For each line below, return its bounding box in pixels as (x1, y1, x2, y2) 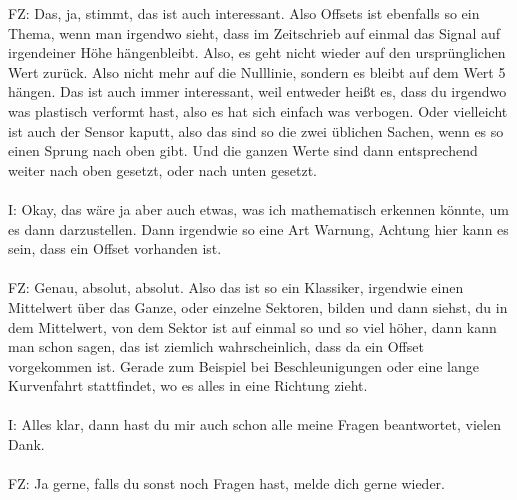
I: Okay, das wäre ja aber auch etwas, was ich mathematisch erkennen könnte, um (8, 198, 509, 219)
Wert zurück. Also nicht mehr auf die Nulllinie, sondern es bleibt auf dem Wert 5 (8, 61, 506, 82)
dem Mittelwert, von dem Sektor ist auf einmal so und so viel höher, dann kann (8, 316, 497, 337)
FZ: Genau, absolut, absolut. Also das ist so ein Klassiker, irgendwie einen (8, 277, 464, 298)
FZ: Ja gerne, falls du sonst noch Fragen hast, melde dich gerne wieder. (8, 473, 445, 494)
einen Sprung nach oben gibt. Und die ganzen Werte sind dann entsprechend (8, 140, 478, 161)
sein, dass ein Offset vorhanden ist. (8, 238, 222, 259)
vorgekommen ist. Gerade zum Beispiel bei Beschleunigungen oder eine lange (8, 355, 479, 376)
